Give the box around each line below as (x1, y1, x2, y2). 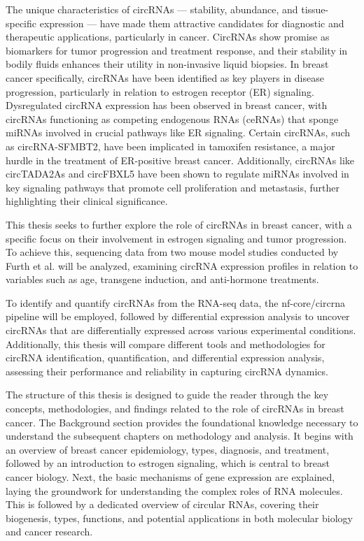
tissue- (301, 2, 329, 16)
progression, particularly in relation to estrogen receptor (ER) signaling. (6, 84, 314, 99)
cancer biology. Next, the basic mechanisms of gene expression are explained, (6, 470, 335, 484)
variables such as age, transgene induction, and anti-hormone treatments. (6, 272, 319, 287)
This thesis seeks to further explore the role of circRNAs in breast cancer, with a (6, 217, 352, 231)
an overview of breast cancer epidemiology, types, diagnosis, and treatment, (6, 442, 330, 456)
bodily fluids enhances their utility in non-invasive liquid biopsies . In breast (6, 57, 329, 71)
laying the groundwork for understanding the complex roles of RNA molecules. (6, 483, 343, 498)
